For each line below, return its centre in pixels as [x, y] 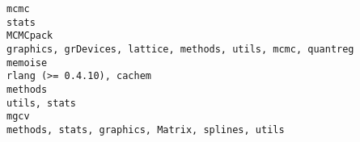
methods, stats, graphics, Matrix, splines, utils [146, 129]
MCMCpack [30, 36]
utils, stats [41, 103]
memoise [27, 63]
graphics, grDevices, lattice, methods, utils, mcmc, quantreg [180, 49]
